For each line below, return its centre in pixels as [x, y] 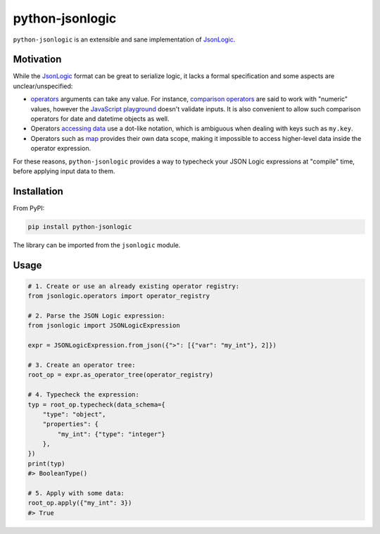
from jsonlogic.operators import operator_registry [119, 296]
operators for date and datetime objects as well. [100, 119]
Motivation [37, 60]
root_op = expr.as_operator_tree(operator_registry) [121, 375]
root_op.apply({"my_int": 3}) [80, 503]
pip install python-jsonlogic [80, 226]
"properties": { [70, 424]
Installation [38, 191]
